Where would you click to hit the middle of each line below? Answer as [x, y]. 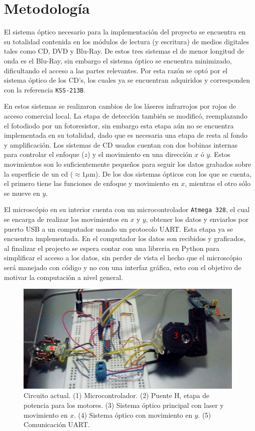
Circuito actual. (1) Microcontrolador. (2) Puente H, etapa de [116, 395]
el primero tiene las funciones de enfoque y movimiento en [91, 183]
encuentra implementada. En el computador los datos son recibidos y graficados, [125, 238]
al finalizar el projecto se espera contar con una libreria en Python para [112, 248]
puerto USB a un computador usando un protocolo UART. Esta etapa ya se [119, 229]
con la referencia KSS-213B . [45, 89]
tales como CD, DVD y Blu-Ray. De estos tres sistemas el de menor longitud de [124, 51]
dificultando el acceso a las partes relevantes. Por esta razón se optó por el [116, 70]
